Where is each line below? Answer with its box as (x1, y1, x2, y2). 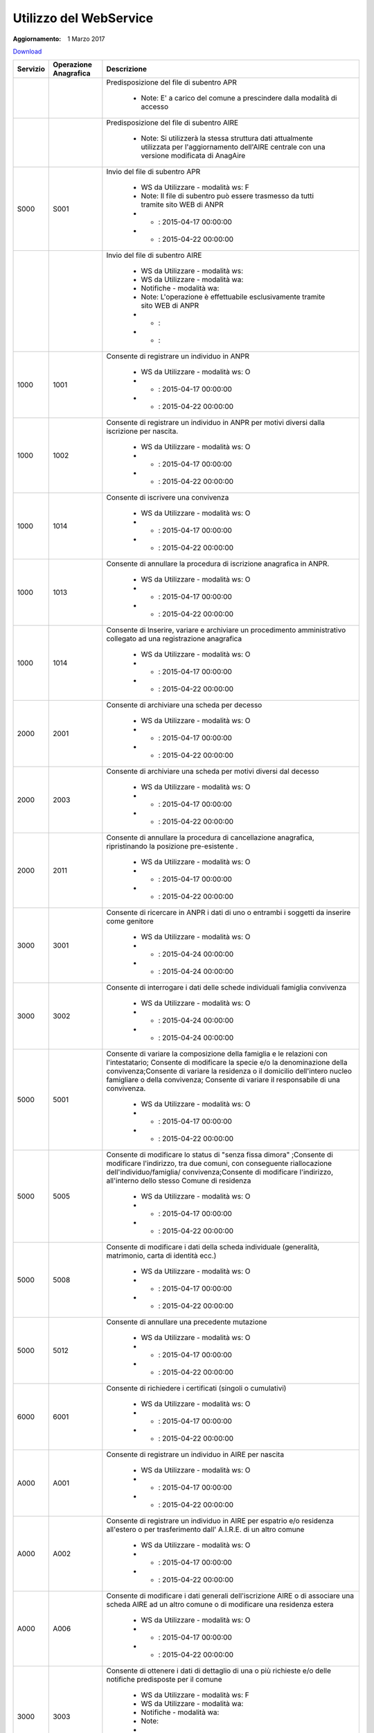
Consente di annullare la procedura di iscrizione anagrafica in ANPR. (106, 559, 330, 568)
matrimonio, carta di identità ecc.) (106, 1251, 217, 1261)
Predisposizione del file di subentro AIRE (106, 118, 239, 128)
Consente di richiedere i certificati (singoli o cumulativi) (106, 1384, 287, 1393)
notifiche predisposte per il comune (106, 1675, 222, 1684)
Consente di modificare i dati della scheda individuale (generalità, (106, 1242, 320, 1252)
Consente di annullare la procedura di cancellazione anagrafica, (106, 833, 314, 842)
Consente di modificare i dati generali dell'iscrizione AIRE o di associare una (106, 1591, 355, 1601)
